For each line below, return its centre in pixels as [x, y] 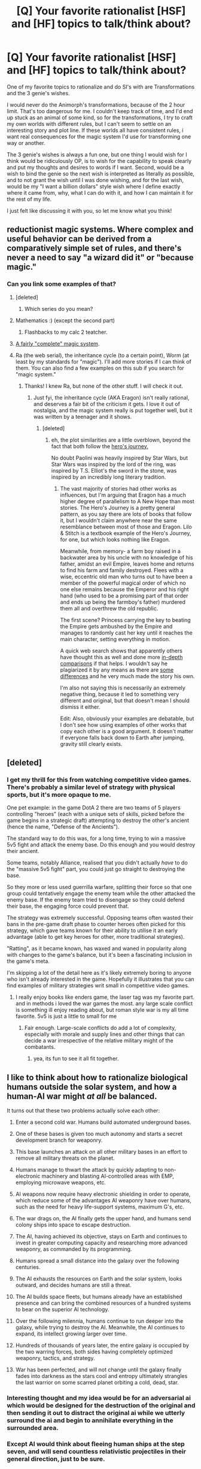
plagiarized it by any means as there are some [117, 670]
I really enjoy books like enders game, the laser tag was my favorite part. [105, 997]
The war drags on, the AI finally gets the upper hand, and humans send [103, 1219]
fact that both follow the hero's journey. [100, 446]
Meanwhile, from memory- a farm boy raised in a [121, 551]
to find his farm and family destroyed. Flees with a [122, 570]
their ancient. [23, 851]
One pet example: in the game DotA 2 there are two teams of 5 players [94, 808]
